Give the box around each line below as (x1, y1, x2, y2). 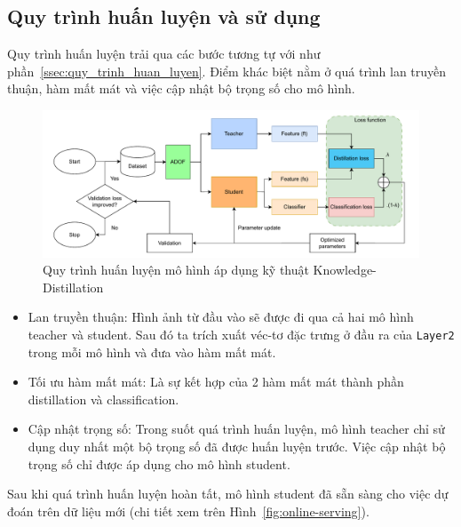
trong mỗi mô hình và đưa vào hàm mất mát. (28, 342, 276, 361)
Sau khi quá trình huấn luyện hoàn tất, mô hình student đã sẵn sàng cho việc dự (7, 484, 449, 503)
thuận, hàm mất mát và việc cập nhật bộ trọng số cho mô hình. (7, 79, 355, 98)
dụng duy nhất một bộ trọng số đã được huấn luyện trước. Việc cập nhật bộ (28, 437, 446, 456)
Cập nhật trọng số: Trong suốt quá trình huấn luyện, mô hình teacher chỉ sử (28, 419, 445, 438)
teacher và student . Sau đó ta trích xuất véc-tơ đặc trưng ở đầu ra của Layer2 (28, 324, 455, 343)
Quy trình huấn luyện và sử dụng (7, 3, 321, 30)
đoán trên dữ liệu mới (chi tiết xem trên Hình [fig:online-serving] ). (7, 501, 370, 520)
